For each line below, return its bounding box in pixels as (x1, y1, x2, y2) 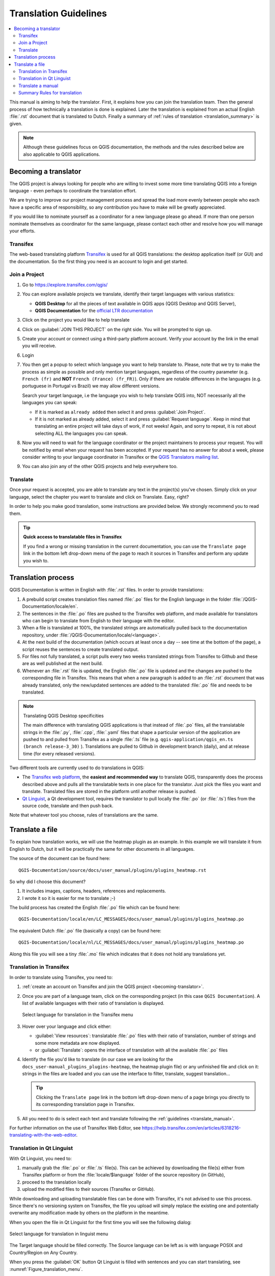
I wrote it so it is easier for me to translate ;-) (22, 895, 116, 901)
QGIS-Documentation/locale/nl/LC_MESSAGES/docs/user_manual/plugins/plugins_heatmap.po (18, 940, 244, 945)
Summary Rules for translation (18, 90, 82, 96)
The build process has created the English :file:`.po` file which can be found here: (9, 904, 180, 911)
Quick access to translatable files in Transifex (23, 534, 122, 540)
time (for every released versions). (23, 750, 96, 756)
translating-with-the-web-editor (9, 1132, 76, 1138)
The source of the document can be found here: (9, 855, 111, 862)
